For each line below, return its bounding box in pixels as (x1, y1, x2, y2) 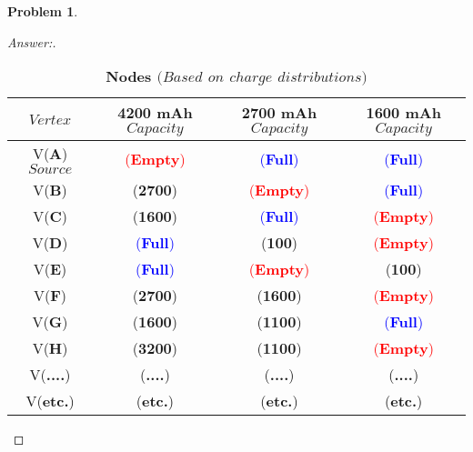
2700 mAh (241, 102, 317, 124)
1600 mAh (366, 102, 441, 124)
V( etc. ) (25, 390, 75, 412)
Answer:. (7, 32, 56, 51)
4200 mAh (117, 102, 193, 124)
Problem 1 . (7, 2, 78, 20)
